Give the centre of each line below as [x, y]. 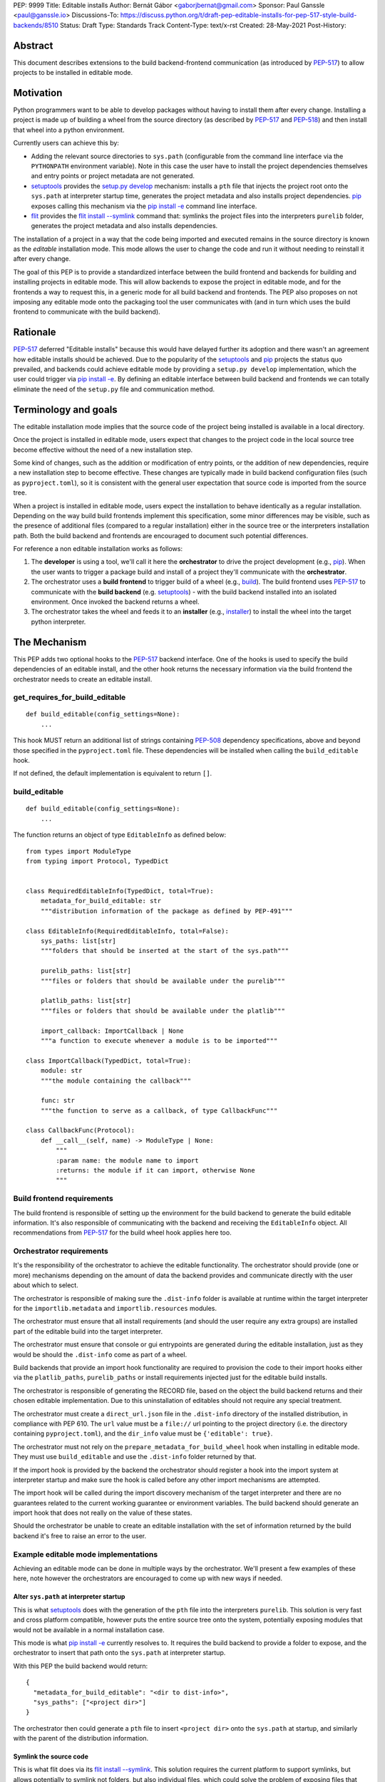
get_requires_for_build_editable [70, 697]
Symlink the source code [51, 1756]
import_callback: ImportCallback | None [112, 1031]
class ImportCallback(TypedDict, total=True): [109, 1061]
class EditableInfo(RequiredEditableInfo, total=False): [128, 931]
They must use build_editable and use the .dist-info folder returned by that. [135, 1457]
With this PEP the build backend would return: [81, 1666]
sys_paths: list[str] [78, 941]
